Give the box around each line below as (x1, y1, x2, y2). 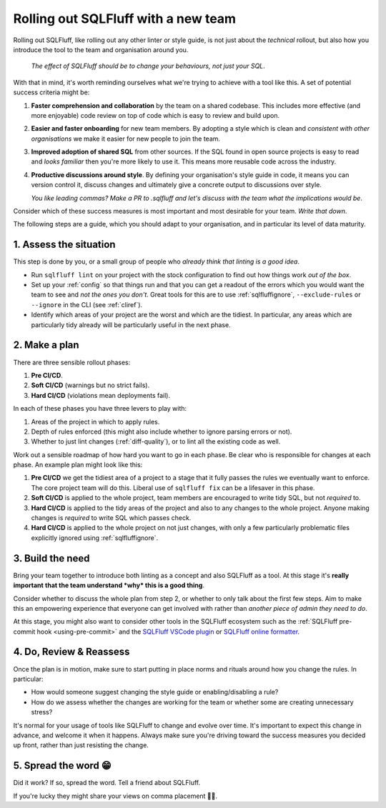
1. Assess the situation (13, 239, 116, 251)
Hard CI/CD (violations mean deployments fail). (31, 391, 171, 399)
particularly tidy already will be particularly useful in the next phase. (31, 320, 232, 329)
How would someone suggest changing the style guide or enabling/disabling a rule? (31, 688, 279, 697)
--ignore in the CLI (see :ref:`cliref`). (31, 300, 143, 309)
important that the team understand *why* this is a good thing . (13, 581, 205, 589)
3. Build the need (13, 552, 90, 564)
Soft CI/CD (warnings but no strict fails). (31, 381, 150, 389)
